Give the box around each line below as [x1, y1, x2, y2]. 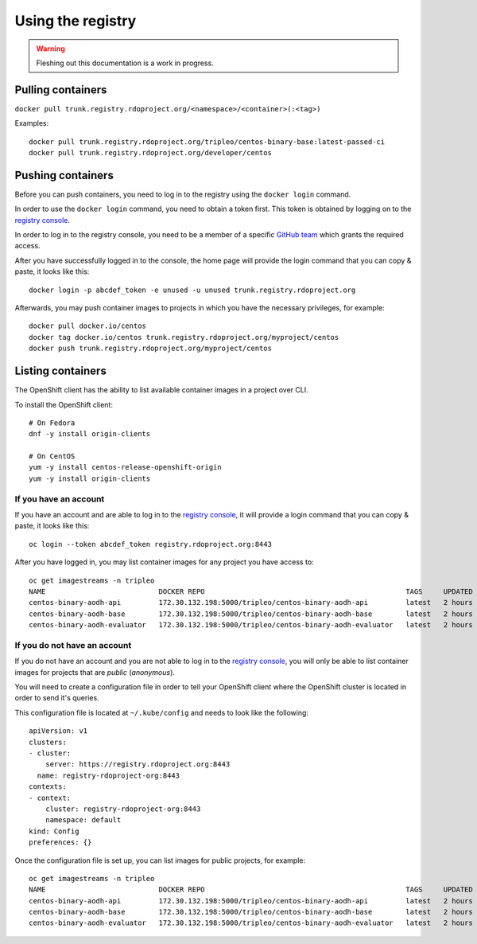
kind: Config [29, 826, 79, 836]
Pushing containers [14, 168, 114, 182]
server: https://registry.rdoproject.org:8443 [45, 760, 231, 769]
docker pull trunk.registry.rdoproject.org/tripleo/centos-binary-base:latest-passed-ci [29, 137, 386, 146]
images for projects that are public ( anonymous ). [14, 667, 175, 677]
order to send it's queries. [14, 693, 99, 703]
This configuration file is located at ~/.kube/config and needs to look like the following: [14, 708, 309, 717]
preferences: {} [29, 838, 92, 847]
